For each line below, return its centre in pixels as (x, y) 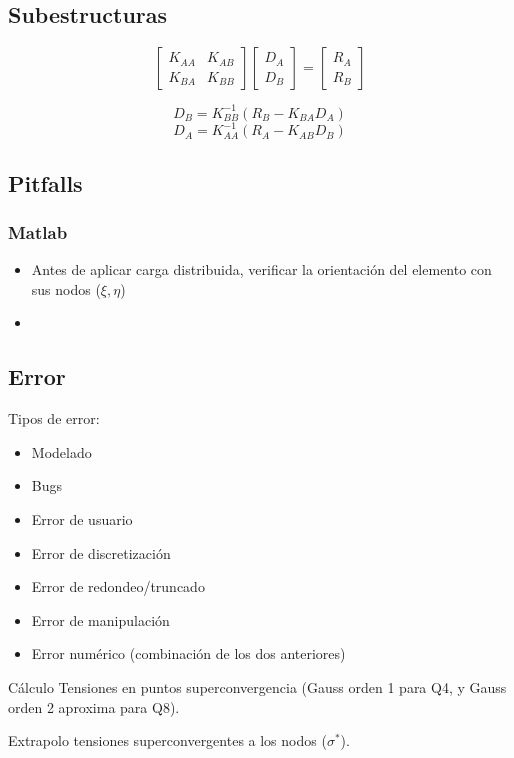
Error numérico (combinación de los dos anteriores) (188, 653)
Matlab (38, 231)
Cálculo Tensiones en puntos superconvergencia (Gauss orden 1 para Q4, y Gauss (257, 686)
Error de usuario (82, 518)
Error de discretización (101, 552)
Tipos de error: (54, 418)
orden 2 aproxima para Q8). (94, 706)
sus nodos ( (66, 288)
